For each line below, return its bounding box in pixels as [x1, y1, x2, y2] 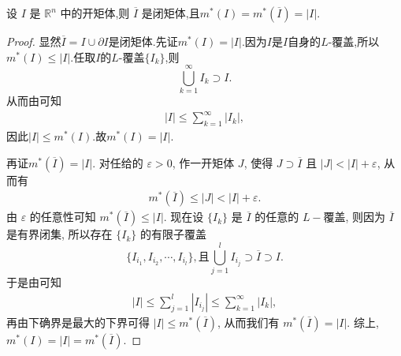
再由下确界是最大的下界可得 [6, 313, 150, 330]
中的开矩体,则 [60, 5, 130, 21]
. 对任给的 [92, 154, 143, 171]
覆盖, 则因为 [323, 208, 386, 225]
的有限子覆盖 [139, 226, 206, 242]
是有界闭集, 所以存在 [6, 226, 113, 242]
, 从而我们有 [217, 313, 280, 330]
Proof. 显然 [6, 33, 61, 49]
